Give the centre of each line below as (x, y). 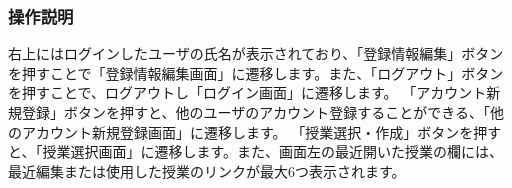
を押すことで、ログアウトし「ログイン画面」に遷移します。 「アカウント (247, 92)
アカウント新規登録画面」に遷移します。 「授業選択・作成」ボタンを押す (261, 131)
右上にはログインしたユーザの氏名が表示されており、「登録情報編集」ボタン (256, 53)
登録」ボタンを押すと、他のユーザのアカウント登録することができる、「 (255, 112)
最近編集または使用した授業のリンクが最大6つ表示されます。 (207, 170)
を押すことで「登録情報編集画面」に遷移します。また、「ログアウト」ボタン (256, 72)
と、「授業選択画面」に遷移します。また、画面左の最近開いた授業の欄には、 (256, 151)
